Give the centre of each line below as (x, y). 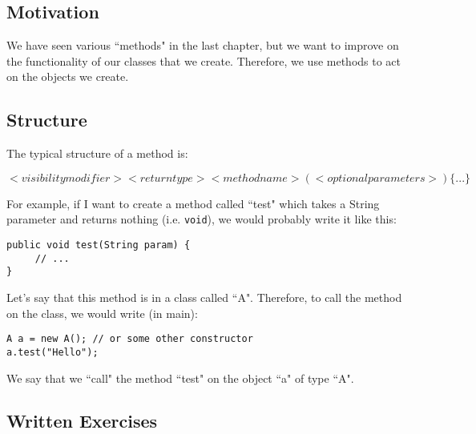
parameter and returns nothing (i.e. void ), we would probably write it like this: (202, 219)
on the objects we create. (68, 76)
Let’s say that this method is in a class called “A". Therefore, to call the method (204, 297)
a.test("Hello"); (52, 352)
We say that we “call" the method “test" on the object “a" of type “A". (180, 378)
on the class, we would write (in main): (102, 313)
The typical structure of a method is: (97, 153)
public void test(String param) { (99, 245)
